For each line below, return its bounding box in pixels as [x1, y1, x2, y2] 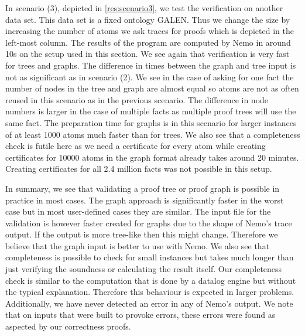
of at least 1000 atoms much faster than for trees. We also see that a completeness [5, 128, 300, 140]
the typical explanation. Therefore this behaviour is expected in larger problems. [5, 286, 294, 298]
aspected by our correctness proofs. [5, 320, 131, 332]
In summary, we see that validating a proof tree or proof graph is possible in [5, 182, 280, 194]
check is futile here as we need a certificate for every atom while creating [5, 140, 266, 152]
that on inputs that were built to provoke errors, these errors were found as [5, 308, 276, 321]
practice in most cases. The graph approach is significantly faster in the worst [5, 194, 284, 206]
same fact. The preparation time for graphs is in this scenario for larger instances [5, 116, 297, 128]
